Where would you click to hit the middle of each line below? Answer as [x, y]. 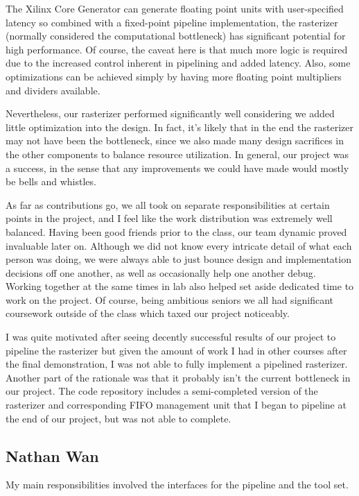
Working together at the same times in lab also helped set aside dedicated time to [180, 286]
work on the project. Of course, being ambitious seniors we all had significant [170, 299]
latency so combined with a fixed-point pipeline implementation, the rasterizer [172, 22]
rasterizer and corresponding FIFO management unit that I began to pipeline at [176, 405]
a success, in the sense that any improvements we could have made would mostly [177, 168]
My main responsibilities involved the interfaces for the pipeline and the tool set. [177, 485]
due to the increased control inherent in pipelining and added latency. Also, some [178, 63]
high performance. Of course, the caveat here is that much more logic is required [177, 49]
